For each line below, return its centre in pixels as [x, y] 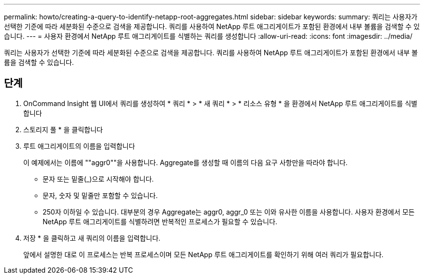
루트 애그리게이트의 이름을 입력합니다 [79, 146]
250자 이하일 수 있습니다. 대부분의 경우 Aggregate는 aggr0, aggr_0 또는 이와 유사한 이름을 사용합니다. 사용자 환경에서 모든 [229, 212]
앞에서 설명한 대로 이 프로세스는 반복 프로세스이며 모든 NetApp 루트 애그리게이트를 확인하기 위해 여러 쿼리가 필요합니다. [204, 254]
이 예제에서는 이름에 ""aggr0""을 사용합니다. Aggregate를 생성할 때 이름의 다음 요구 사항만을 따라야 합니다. [186, 162]
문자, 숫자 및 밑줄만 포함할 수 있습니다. [100, 195]
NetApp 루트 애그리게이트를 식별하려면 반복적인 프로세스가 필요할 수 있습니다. [160, 221]
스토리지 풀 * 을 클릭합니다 [63, 129]
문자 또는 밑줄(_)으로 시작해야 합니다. [98, 179]
